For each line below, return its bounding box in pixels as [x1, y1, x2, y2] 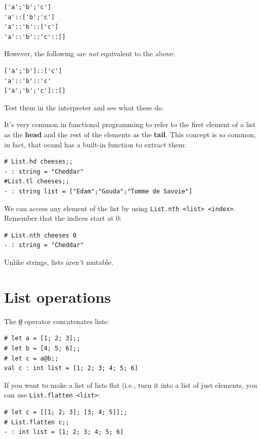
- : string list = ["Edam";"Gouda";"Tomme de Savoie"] [4, 187, 193, 195]
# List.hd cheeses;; [4, 158, 73, 166]
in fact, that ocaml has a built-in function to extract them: [4, 139, 187, 149]
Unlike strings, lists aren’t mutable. [4, 256, 113, 267]
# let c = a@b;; [4, 354, 59, 362]
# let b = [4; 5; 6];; [4, 344, 80, 352]
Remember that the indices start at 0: [4, 213, 122, 223]
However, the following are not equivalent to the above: [4, 48, 175, 59]
